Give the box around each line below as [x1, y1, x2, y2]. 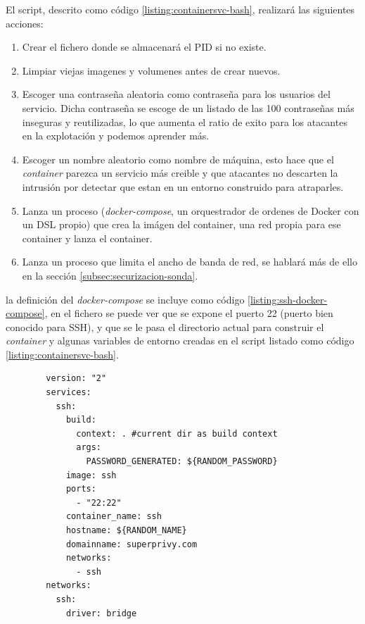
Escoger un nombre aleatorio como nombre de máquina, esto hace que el [22, 151, 334, 166]
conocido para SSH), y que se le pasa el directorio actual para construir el [6, 319, 324, 334]
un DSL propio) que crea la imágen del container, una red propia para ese [22, 217, 341, 232]
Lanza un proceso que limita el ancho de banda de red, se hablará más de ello [22, 254, 357, 269]
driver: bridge [65, 608, 137, 618]
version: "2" [46, 373, 107, 384]
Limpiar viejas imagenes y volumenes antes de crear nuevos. [22, 63, 281, 77]
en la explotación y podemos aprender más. [22, 128, 210, 143]
